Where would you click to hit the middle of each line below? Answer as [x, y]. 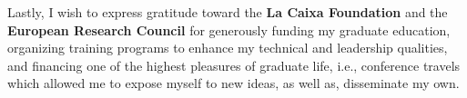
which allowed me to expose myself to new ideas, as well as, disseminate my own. [233, 83]
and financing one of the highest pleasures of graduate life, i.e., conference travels [234, 65]
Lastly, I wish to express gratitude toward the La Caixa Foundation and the [228, 12]
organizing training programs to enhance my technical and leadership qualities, [228, 48]
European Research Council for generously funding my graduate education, [229, 29]
